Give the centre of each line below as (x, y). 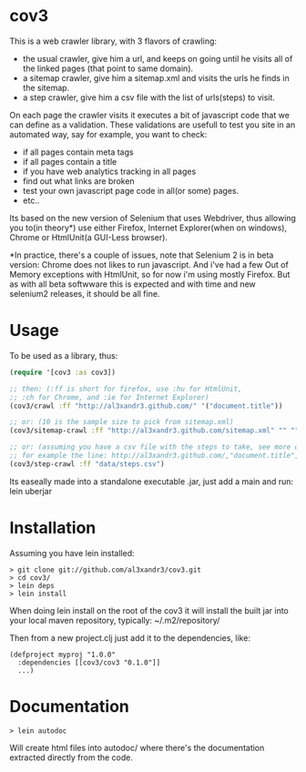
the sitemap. (46, 87)
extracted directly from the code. (71, 757)
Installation (53, 528)
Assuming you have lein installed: (72, 553)
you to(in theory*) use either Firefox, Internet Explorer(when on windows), (148, 228)
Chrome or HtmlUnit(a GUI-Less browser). (89, 237)
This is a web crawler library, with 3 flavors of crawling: (113, 41)
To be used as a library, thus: (64, 355)
